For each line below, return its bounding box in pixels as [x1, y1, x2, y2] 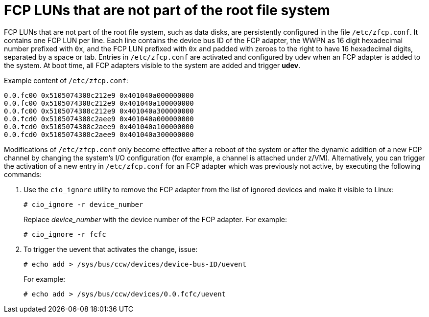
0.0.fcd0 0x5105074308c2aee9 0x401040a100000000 [4, 122, 194, 131]
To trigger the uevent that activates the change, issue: [24, 245, 198, 253]
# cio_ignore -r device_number [24, 200, 143, 208]
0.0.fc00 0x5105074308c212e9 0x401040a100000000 [4, 99, 194, 107]
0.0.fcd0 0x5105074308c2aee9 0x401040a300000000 [4, 130, 194, 138]
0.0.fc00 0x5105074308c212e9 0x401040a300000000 [4, 107, 194, 115]
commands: [4, 170, 42, 179]
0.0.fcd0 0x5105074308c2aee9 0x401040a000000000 [4, 114, 194, 123]
